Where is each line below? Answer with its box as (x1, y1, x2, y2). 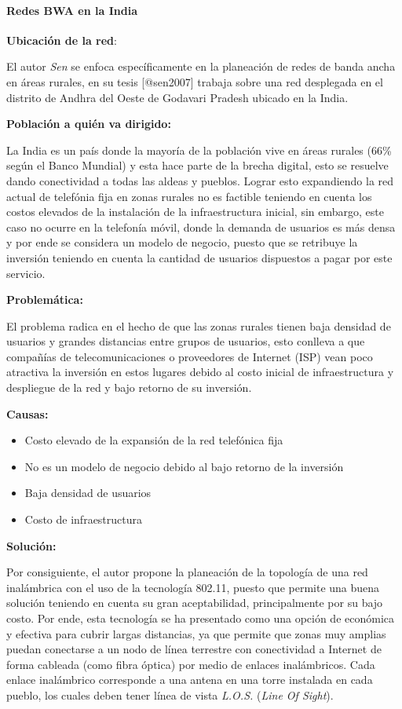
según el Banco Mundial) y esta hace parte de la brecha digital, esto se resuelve (6, 157, 389, 174)
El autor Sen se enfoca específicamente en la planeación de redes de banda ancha (6, 58, 396, 75)
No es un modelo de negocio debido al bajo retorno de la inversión (24, 458, 344, 474)
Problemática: (6, 291, 83, 308)
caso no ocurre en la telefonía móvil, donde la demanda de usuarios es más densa (6, 218, 396, 235)
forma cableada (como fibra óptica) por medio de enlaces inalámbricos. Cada (6, 656, 375, 672)
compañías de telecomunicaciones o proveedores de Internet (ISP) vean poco (6, 348, 373, 364)
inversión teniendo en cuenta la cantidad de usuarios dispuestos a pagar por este (6, 249, 393, 265)
